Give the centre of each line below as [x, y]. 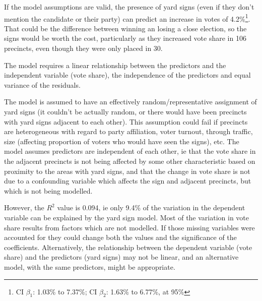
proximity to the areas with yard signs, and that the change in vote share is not [127, 171]
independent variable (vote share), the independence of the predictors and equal [127, 75]
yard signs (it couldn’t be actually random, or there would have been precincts [125, 111]
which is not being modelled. [48, 190]
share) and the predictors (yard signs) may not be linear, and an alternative [121, 257]
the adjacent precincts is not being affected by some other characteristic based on [130, 161]
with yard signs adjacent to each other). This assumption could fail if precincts [126, 121]
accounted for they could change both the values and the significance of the [120, 237]
